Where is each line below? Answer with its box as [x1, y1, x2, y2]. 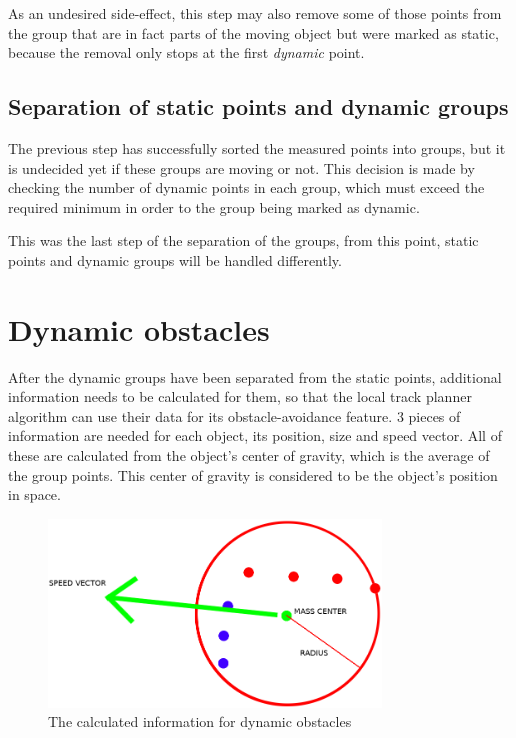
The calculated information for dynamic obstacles [48, 711, 352, 732]
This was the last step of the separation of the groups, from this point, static [8, 230, 479, 251]
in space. [8, 484, 61, 505]
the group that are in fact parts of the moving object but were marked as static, [8, 22, 499, 43]
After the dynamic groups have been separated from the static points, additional [8, 366, 502, 387]
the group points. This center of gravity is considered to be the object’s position [8, 464, 498, 485]
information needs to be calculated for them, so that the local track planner [8, 386, 472, 407]
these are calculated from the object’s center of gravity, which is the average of [8, 445, 490, 466]
